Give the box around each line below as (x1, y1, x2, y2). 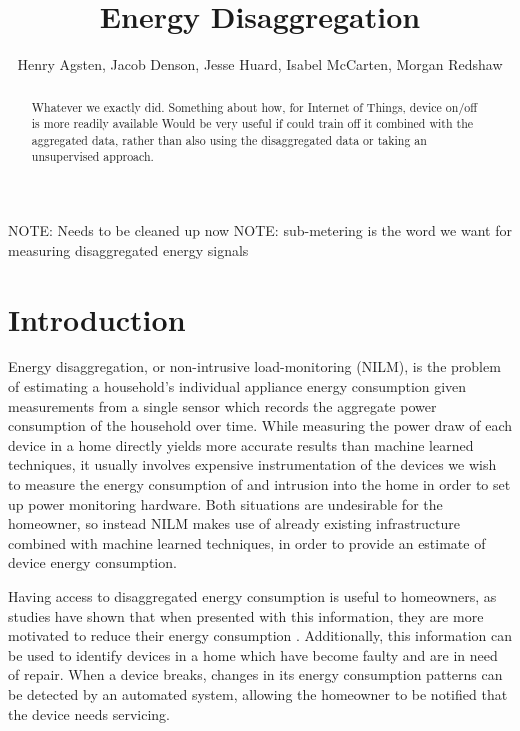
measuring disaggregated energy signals (8, 239, 249, 260)
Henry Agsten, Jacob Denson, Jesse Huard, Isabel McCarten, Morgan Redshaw (17, 54, 503, 75)
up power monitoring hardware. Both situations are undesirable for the (8, 493, 443, 514)
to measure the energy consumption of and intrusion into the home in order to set (8, 474, 511, 495)
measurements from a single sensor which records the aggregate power (8, 395, 437, 416)
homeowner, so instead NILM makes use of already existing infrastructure (8, 513, 460, 534)
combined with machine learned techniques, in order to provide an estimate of (8, 532, 486, 553)
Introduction (8, 298, 186, 339)
